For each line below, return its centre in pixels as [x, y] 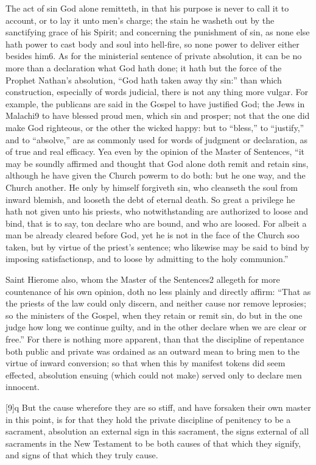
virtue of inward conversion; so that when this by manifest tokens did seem [146, 363]
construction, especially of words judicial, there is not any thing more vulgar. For [157, 92]
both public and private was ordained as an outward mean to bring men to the [153, 351]
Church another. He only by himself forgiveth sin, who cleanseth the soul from [152, 187]
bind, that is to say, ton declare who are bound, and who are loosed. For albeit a [156, 223]
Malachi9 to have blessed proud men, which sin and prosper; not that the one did [158, 115]
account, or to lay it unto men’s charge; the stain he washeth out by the [140, 20]
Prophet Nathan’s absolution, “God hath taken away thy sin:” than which [144, 80]
